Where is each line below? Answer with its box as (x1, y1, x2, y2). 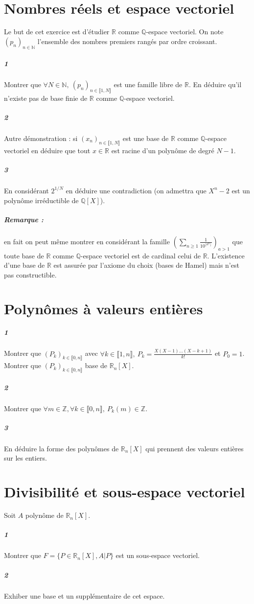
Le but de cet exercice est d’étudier (4, 26, 110, 37)
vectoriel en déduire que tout (4, 145, 91, 155)
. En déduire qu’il (188, 79, 242, 90)
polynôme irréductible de (4, 195, 79, 205)
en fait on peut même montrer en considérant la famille (4, 236, 170, 246)
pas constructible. (4, 269, 57, 279)
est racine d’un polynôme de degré (111, 145, 214, 155)
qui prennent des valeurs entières (145, 443, 244, 453)
